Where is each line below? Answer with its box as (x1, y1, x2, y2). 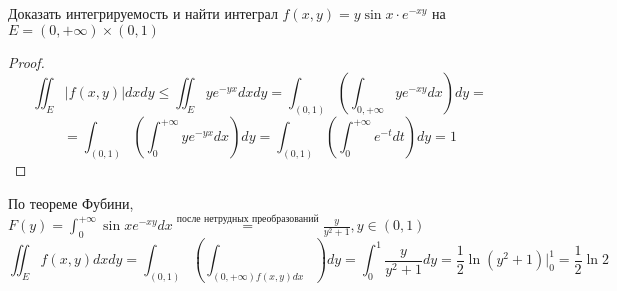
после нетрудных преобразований (176, 213, 319, 224)
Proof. (8, 51, 45, 72)
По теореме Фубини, (8, 192, 134, 213)
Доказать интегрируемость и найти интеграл (8, 3, 278, 23)
